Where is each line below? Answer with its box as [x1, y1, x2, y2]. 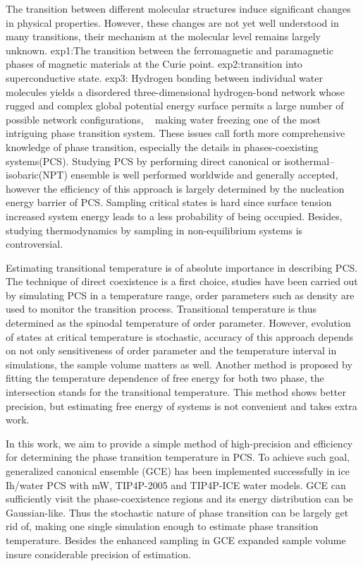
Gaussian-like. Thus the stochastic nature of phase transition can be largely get [6, 505, 349, 519]
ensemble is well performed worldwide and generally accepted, [70, 167, 338, 182]
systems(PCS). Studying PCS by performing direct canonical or [6, 153, 281, 168]
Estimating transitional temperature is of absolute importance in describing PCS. [6, 260, 358, 275]
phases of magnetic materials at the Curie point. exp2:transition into [6, 56, 302, 71]
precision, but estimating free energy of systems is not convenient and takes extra [6, 398, 357, 413]
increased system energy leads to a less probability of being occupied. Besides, [6, 208, 343, 223]
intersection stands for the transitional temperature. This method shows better [6, 385, 346, 399]
